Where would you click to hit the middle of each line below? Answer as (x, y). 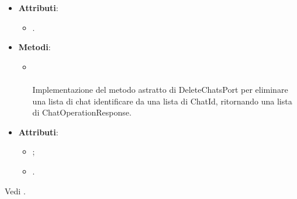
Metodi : (34, 47)
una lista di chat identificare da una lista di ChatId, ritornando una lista (162, 101)
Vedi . (15, 191)
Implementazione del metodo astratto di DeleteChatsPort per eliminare (160, 89)
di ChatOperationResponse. (82, 112)
